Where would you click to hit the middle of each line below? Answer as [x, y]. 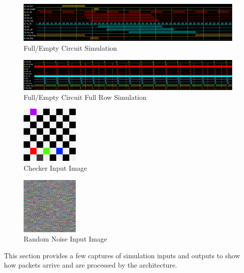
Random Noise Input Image [65, 239]
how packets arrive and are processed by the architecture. [91, 265]
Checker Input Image [55, 168]
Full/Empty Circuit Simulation [70, 47]
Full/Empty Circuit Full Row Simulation [85, 97]
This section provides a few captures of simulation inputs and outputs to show [122, 255]
